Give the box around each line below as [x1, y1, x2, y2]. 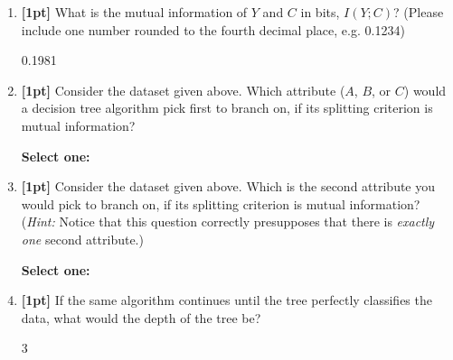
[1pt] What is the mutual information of [21, 3, 248, 21]
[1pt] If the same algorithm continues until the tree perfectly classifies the [21, 291, 432, 309]
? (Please [393, 3, 444, 21]
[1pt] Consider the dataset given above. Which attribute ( [21, 80, 345, 99]
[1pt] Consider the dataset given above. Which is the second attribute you [21, 177, 436, 196]
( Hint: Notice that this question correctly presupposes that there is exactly [21, 212, 435, 231]
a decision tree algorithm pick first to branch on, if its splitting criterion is [21, 98, 433, 117]
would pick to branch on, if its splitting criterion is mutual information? [21, 194, 420, 213]
